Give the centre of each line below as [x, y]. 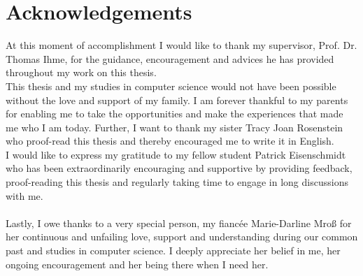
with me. [24, 195]
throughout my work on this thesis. [81, 72]
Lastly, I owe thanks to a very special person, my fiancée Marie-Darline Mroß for [179, 223]
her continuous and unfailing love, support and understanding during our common [182, 237]
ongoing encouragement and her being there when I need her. [137, 264]
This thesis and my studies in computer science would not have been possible [171, 86]
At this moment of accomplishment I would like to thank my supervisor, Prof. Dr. [181, 45]
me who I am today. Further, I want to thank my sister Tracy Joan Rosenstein [175, 127]
